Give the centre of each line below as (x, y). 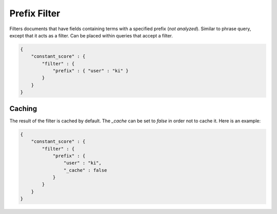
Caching (23, 108)
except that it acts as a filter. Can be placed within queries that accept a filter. (91, 35)
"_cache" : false (85, 170)
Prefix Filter (35, 13)
